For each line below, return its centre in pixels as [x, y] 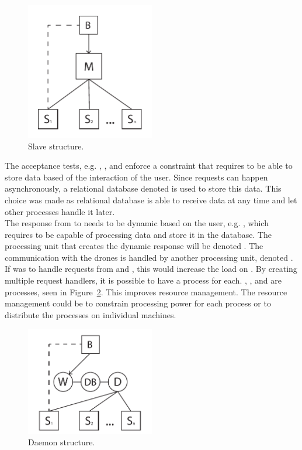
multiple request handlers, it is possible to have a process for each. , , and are [143, 280]
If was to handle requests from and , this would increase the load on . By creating [151, 269]
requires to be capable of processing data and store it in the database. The [138, 234]
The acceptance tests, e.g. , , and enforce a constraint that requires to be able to [149, 166]
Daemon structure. [62, 442]
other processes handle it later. [60, 211]
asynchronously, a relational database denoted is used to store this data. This [143, 188]
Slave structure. [56, 146]
